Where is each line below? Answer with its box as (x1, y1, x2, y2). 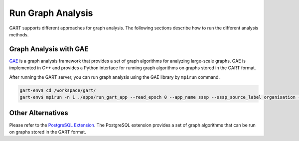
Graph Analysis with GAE (9, 45, 89, 53)
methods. (9, 31, 29, 37)
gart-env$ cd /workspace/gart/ (19, 87, 97, 93)
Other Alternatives (9, 109, 68, 117)
